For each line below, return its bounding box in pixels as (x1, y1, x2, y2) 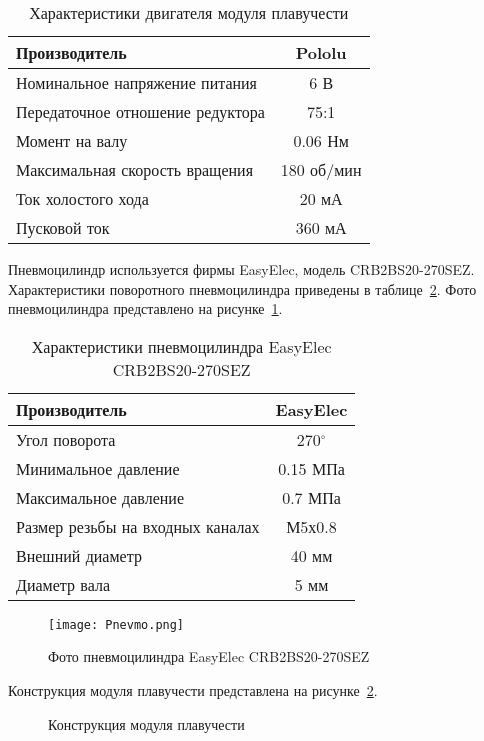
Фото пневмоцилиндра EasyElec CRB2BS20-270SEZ (48, 646, 370, 667)
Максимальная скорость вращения (16, 158, 253, 181)
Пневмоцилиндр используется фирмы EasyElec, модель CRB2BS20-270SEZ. (8, 259, 475, 279)
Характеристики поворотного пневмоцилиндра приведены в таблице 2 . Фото (8, 278, 477, 299)
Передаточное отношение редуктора (16, 100, 265, 123)
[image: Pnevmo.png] (48, 617, 185, 632)
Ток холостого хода (16, 187, 149, 210)
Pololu (295, 41, 347, 64)
